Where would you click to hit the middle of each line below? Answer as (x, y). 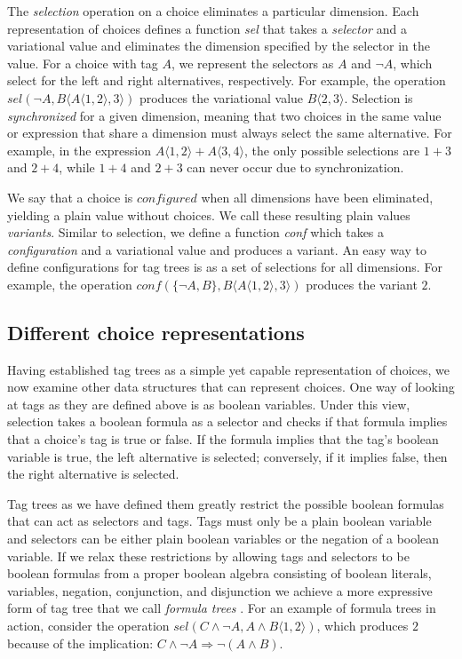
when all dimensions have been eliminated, (317, 197)
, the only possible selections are (332, 150)
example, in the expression (79, 150)
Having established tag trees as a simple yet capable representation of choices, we (228, 369)
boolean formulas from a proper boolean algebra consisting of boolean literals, (219, 573)
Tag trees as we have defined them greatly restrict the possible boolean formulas (226, 503)
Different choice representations (156, 332)
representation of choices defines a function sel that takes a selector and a (207, 28)
